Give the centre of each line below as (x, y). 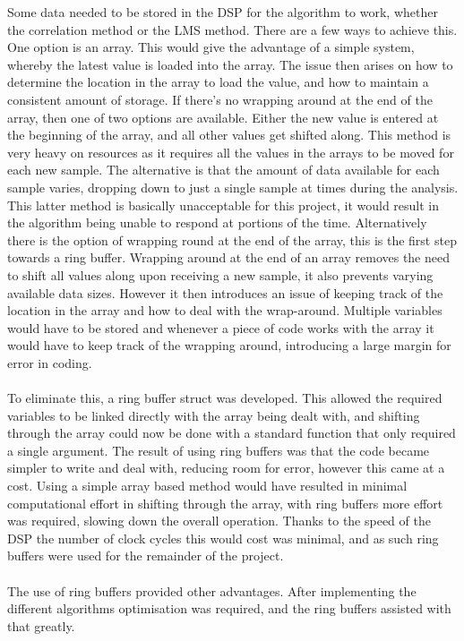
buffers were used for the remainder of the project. (146, 556)
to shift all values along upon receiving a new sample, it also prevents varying (220, 274)
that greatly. (41, 625)
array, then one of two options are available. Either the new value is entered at (223, 117)
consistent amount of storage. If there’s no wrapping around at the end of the (220, 99)
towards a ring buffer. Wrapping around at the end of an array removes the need (228, 257)
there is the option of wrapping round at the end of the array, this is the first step (232, 239)
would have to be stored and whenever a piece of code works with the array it (221, 327)
